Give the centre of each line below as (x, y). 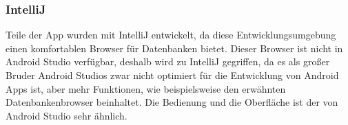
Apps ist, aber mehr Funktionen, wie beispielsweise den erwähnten (146, 88)
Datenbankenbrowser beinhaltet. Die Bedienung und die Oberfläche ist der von (172, 102)
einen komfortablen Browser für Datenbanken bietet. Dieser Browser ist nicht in (174, 48)
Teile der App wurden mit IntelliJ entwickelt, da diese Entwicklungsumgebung (171, 35)
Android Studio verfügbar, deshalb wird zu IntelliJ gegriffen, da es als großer (168, 61)
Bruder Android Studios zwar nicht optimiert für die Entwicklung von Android (172, 75)
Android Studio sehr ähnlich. (66, 115)
